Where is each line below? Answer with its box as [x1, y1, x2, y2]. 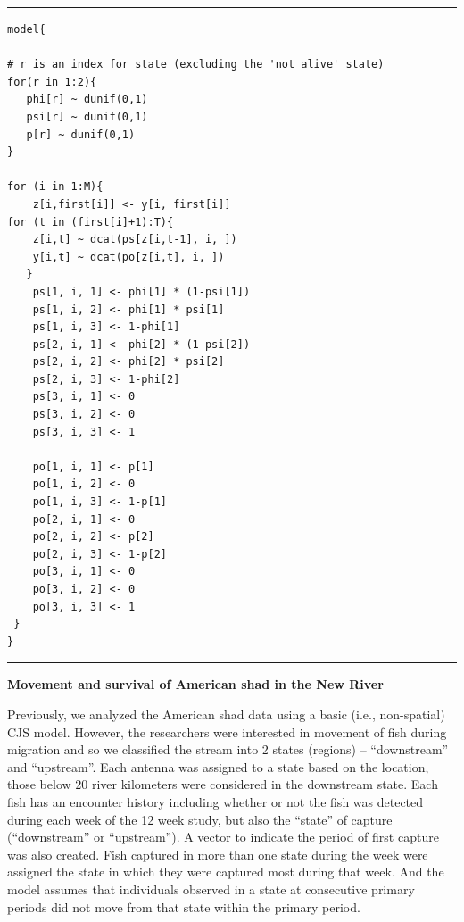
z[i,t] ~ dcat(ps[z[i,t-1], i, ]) [32, 233, 237, 246]
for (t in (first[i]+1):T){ [7, 215, 174, 228]
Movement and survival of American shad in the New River [7, 675, 384, 694]
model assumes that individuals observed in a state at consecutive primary [7, 879, 415, 898]
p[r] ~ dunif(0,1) [26, 128, 136, 141]
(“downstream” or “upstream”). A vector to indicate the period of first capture [7, 827, 439, 846]
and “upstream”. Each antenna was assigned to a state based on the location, [7, 757, 429, 776]
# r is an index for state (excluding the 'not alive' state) [7, 58, 385, 71]
